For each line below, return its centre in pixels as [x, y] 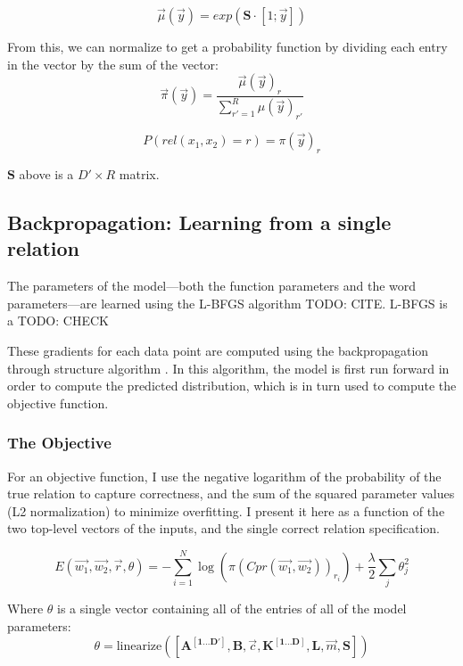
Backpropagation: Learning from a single [199, 222]
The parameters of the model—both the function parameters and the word [212, 286]
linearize [139, 647]
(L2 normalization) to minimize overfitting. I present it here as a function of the [226, 510]
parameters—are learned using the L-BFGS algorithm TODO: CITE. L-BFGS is [227, 303]
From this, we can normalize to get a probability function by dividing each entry [227, 46]
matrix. [139, 173]
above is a [46, 173]
